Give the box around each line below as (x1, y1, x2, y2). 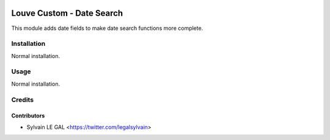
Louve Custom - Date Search (11, 8, 123, 18)
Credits (11, 95, 34, 104)
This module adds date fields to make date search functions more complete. (11, 24, 204, 32)
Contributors (11, 112, 45, 119)
